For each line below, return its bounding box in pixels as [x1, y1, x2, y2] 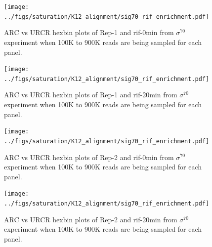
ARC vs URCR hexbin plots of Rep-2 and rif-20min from [4, 214, 177, 224]
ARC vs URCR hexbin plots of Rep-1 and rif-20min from [4, 89, 177, 100]
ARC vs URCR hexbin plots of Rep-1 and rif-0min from [4, 27, 174, 38]
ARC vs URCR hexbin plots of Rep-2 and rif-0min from [4, 152, 174, 162]
